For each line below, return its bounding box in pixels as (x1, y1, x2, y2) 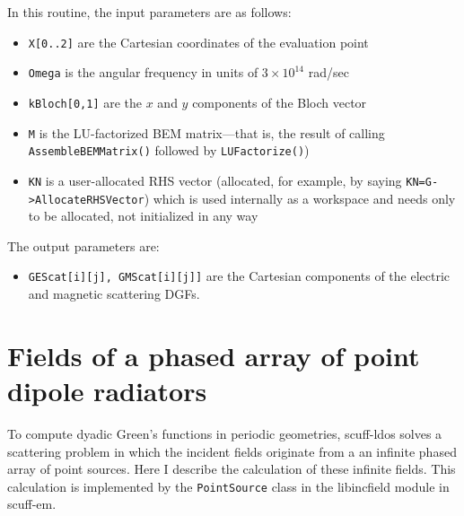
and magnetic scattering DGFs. (28, 284, 200, 303)
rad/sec (308, 63, 349, 82)
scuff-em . (7, 494, 57, 513)
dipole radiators (7, 372, 207, 408)
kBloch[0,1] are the (28, 92, 143, 111)
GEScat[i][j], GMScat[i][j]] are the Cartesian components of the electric (28, 267, 451, 285)
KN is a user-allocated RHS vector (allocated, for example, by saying (28, 171, 402, 189)
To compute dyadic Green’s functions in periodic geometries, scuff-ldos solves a (7, 424, 442, 442)
